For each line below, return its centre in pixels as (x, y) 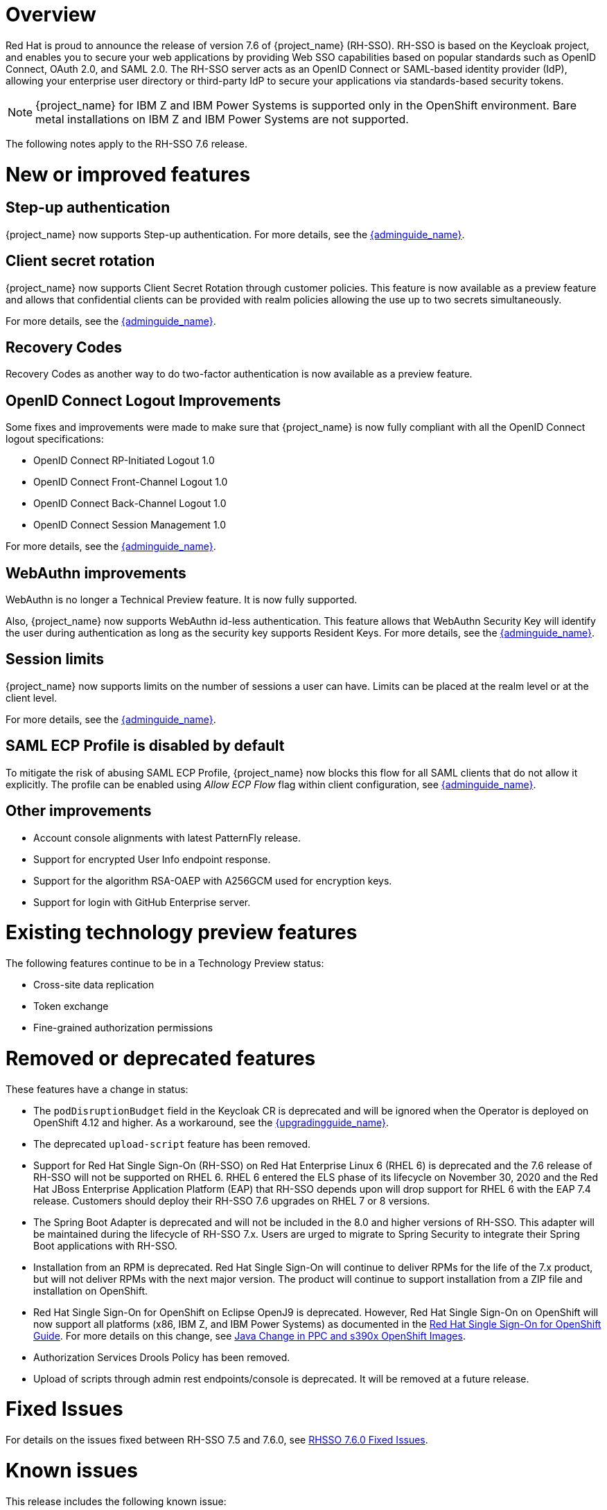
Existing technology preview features (182, 933)
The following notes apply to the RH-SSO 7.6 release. (127, 143)
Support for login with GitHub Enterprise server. (142, 902)
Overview (51, 15)
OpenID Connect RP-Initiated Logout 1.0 (124, 461)
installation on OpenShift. (91, 1290)
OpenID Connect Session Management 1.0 (130, 525)
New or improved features (128, 174)
